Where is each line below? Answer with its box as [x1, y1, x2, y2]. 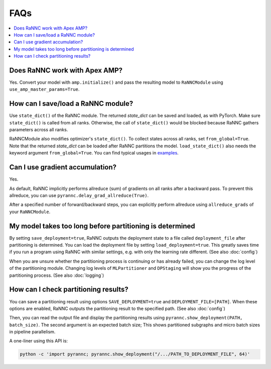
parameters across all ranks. [9, 127, 68, 133]
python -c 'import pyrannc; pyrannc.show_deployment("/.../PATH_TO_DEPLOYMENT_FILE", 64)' [20, 351, 250, 357]
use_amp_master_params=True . [9, 86, 80, 92]
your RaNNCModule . [9, 209, 51, 215]
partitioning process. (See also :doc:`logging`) [9, 272, 104, 278]
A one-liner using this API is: [9, 338, 68, 344]
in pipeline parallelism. [9, 329, 56, 335]
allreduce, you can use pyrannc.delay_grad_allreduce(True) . [9, 192, 149, 198]
